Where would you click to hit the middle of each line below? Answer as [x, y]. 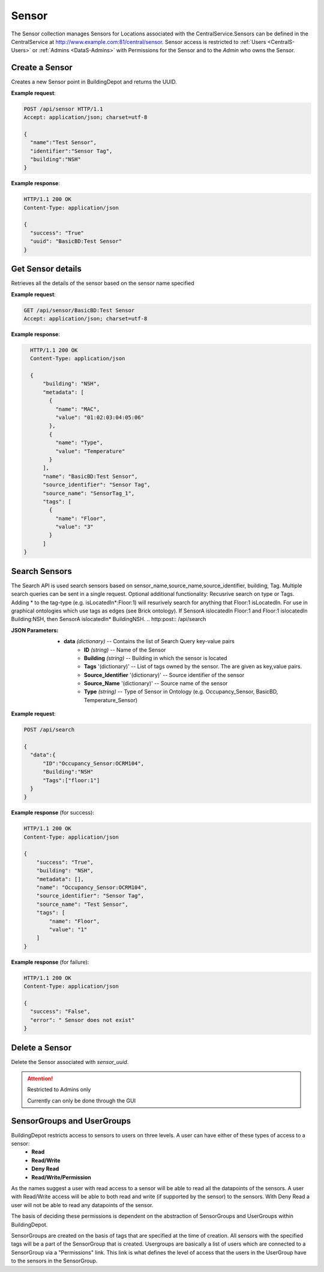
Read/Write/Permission [61, 1177]
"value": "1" [68, 930]
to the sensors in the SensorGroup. [54, 1261]
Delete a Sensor [41, 1047]
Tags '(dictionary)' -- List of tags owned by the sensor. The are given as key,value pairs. [193, 667]
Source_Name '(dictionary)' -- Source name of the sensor [156, 683]
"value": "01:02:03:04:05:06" [99, 417]
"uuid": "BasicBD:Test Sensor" [76, 241]
